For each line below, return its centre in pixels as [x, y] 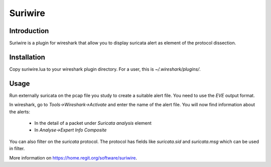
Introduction [29, 31]
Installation [27, 57]
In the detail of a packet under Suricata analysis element [93, 123]
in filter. [17, 148]
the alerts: [20, 112]
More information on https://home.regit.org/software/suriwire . [73, 157]
